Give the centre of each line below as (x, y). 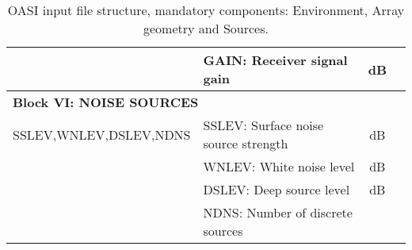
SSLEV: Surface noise (263, 125)
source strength (246, 143)
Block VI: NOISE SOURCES (106, 102)
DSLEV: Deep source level (277, 189)
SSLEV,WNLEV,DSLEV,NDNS (102, 134)
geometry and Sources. (206, 28)
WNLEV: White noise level (279, 166)
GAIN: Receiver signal (275, 60)
